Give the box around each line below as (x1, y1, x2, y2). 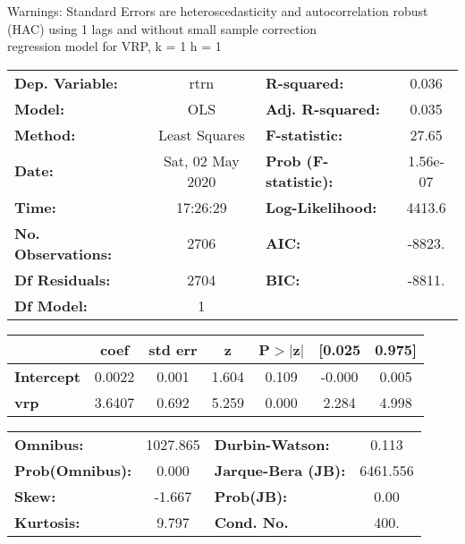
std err (148, 338, 198, 360)
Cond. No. (214, 511, 289, 532)
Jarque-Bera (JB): (214, 459, 346, 480)
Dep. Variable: (14, 72, 118, 93)
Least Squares (157, 123, 245, 145)
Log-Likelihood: (265, 196, 377, 217)
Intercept (14, 365, 80, 387)
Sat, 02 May (163, 149, 240, 171)
